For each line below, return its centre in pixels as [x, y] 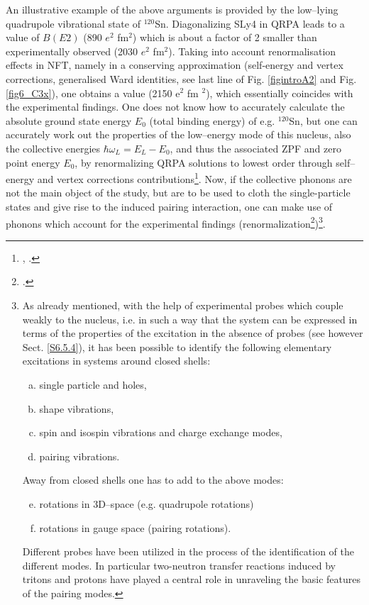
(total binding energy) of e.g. [212, 120]
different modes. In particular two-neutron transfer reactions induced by [179, 565]
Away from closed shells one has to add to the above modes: [153, 480]
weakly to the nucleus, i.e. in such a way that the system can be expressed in [190, 319]
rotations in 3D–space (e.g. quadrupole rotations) [147, 503]
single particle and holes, [93, 384]
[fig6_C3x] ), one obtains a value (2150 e [93, 93]
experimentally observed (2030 [72, 51]
